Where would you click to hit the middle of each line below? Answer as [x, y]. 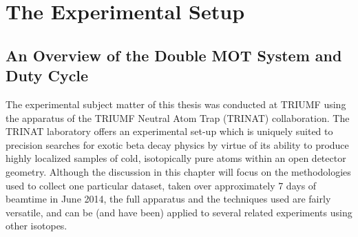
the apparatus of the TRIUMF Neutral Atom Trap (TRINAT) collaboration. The [178, 117]
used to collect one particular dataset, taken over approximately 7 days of [161, 185]
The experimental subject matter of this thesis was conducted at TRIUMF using [176, 104]
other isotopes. [36, 226]
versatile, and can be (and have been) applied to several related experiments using [179, 212]
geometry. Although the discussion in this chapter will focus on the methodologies [178, 171]
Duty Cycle [47, 75]
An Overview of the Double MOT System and [174, 55]
